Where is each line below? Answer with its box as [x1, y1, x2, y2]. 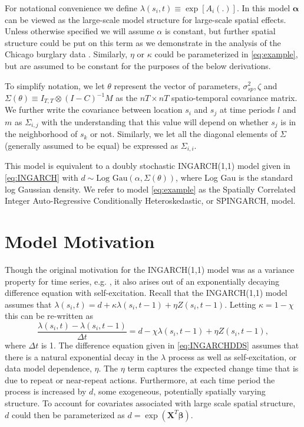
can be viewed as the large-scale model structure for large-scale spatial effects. [5, 13, 286, 25]
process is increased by [5, 385, 87, 397]
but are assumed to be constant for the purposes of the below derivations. [5, 59, 271, 71]
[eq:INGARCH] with [5, 171, 78, 184]
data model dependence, [5, 362, 92, 374]
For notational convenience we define [5, 2, 138, 14]
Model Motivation [5, 229, 155, 253]
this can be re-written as [5, 309, 93, 322]
